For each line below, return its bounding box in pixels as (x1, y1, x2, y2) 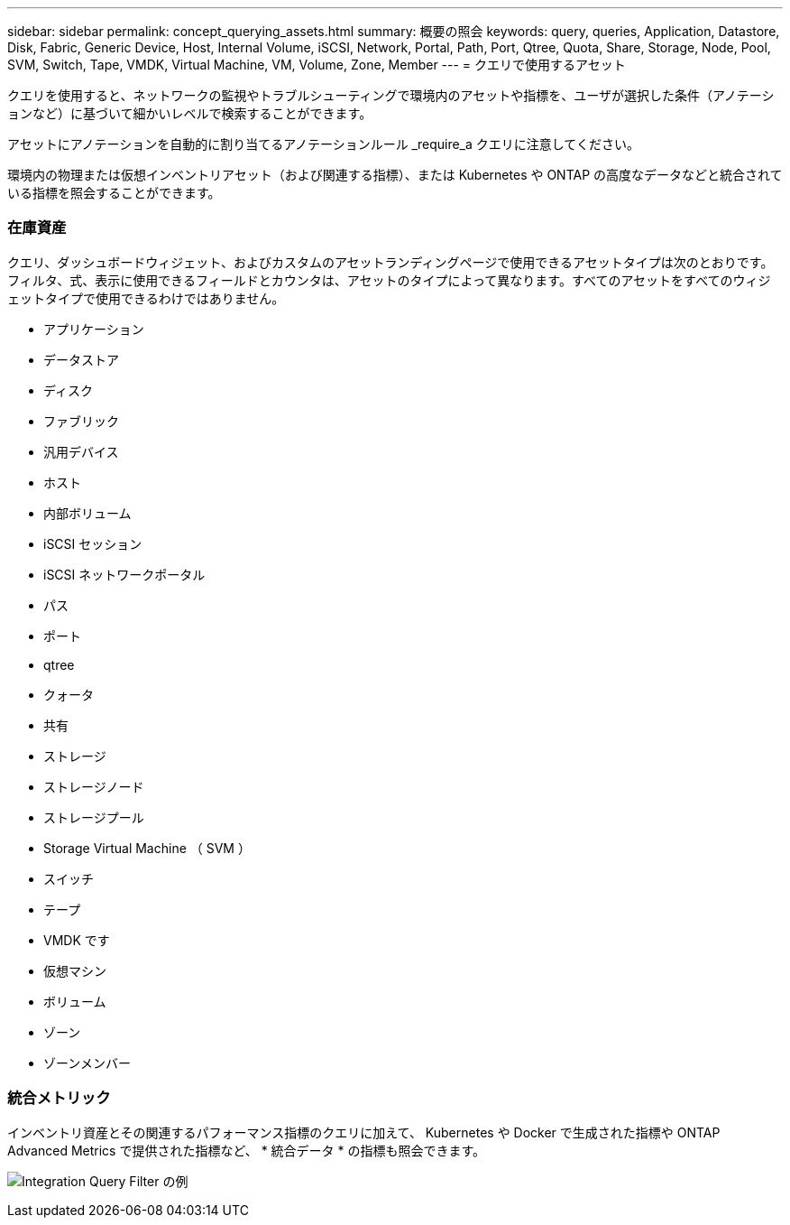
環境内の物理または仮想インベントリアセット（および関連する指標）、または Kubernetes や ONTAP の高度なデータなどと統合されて (7, 167, 783, 182)
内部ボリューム (43, 505, 132, 521)
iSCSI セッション (43, 535, 142, 552)
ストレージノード (43, 778, 144, 794)
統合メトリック (7, 1089, 111, 1108)
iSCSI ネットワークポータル (43, 566, 206, 582)
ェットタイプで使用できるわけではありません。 (7, 290, 285, 306)
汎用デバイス (43, 443, 119, 459)
